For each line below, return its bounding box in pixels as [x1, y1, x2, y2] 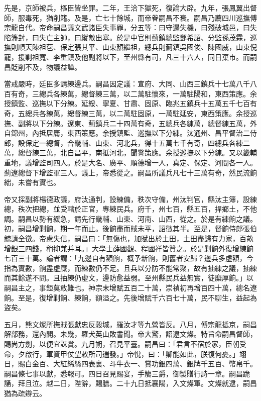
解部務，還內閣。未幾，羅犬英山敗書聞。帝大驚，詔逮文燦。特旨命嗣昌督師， [4, 329, 257, 339]
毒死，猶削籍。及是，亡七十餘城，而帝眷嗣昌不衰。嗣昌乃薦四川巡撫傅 [25, 12, 257, 23]
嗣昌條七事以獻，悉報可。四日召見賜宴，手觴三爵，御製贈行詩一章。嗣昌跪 [4, 368, 250, 378]
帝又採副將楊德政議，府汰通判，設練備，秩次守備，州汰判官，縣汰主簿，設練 [4, 193, 257, 204]
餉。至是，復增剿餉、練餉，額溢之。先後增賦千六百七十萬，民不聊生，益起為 [4, 292, 257, 303]
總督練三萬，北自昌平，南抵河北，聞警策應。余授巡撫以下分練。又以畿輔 [18, 147, 257, 158]
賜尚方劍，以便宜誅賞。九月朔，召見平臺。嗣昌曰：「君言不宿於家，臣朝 [4, 339, 239, 349]
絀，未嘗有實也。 [4, 177, 60, 187]
